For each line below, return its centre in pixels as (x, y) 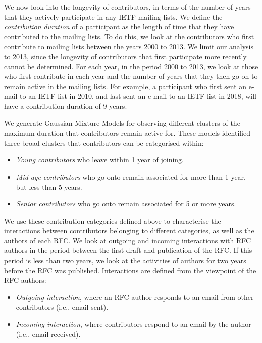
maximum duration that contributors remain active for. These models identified (127, 133)
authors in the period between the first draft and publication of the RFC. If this (128, 250)
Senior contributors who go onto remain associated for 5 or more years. (126, 204)
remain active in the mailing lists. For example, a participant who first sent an (125, 86)
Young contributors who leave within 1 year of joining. (100, 160)
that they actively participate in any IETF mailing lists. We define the (113, 16)
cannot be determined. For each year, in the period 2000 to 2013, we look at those (131, 66)
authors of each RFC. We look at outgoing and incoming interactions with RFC (128, 240)
